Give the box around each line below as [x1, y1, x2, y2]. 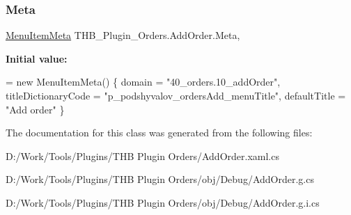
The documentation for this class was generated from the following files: [6, 125, 313, 140]
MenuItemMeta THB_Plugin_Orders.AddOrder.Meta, [6, 28, 240, 42]
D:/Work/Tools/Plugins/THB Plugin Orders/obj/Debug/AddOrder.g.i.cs [6, 195, 320, 209]
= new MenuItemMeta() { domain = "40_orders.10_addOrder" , [6, 74, 281, 89]
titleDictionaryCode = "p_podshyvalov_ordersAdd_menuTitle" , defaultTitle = [6, 88, 346, 102]
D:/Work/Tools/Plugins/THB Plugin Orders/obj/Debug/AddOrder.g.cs [6, 172, 314, 186]
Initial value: [6, 51, 68, 65]
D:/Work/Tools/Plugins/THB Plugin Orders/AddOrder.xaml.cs [6, 148, 279, 163]
